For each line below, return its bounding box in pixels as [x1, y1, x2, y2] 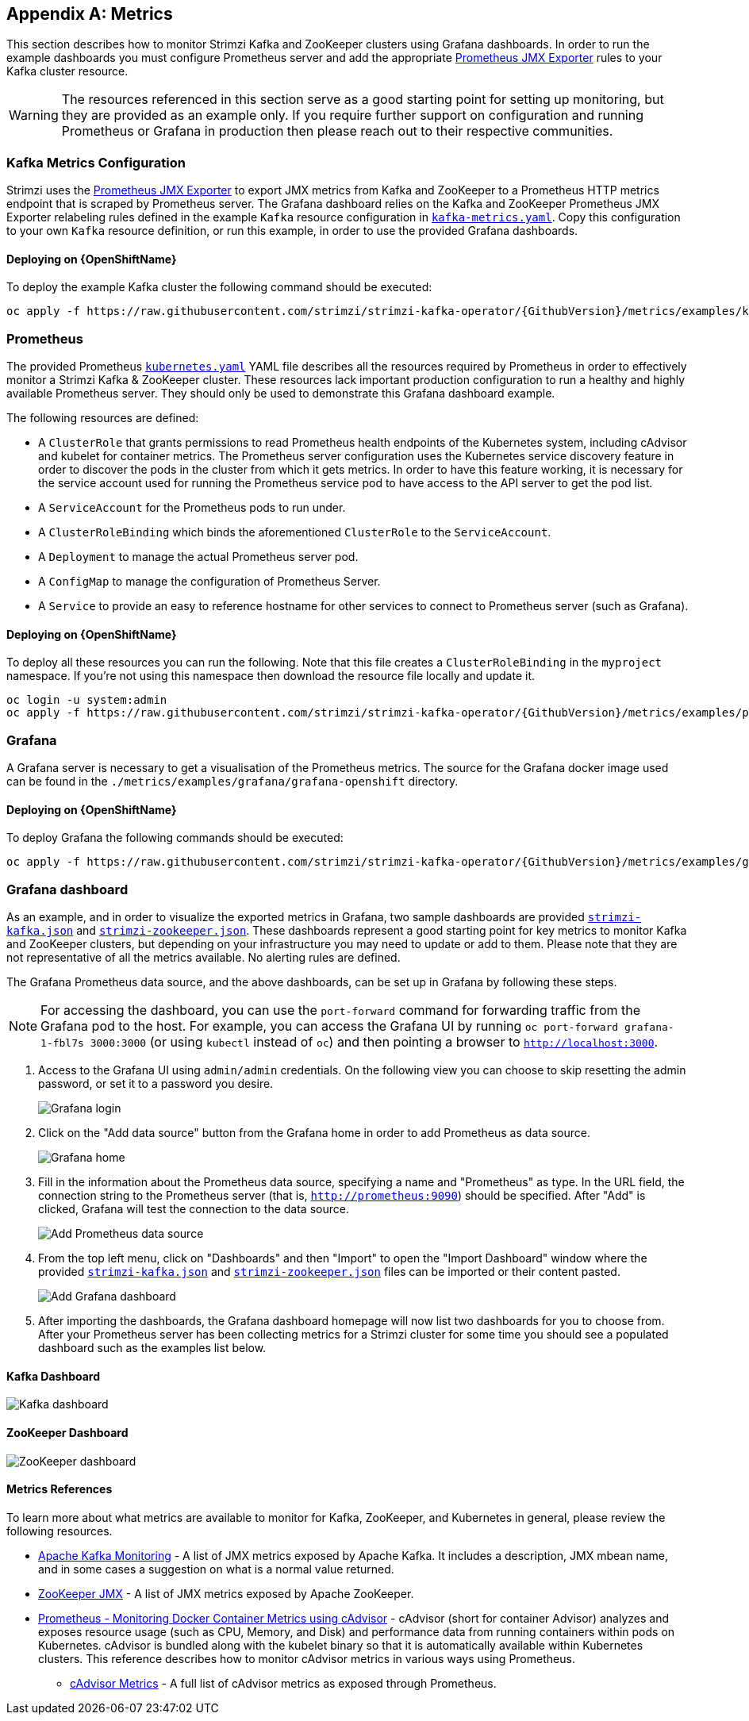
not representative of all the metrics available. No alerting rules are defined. [6, 951, 401, 965]
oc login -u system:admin [6, 693, 167, 707]
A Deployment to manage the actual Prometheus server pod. [38, 550, 359, 564]
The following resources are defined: [6, 411, 199, 425]
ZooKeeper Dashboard [6, 1425, 129, 1439]
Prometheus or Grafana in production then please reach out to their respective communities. [61, 123, 613, 140]
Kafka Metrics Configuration [6, 154, 186, 171]
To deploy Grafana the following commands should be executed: [6, 831, 344, 845]
